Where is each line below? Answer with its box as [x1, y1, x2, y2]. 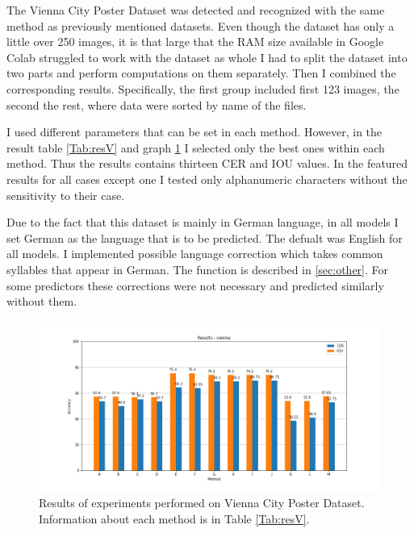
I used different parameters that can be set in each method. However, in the [6, 123, 383, 140]
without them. [6, 293, 77, 310]
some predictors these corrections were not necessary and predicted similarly [6, 277, 384, 294]
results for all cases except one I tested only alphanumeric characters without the [6, 170, 408, 187]
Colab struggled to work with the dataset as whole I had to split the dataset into [6, 48, 408, 65]
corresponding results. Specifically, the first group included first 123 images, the [6, 80, 399, 97]
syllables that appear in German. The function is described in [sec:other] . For [6, 260, 389, 277]
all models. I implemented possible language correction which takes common [6, 245, 383, 262]
